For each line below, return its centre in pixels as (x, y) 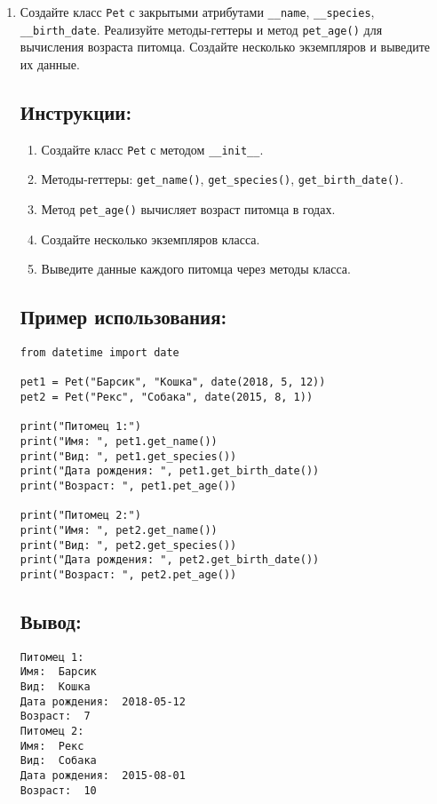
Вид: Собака (58, 761)
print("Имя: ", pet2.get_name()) (119, 530)
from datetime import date (99, 353)
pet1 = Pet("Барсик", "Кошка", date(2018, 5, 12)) (173, 382)
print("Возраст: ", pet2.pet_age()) (128, 574)
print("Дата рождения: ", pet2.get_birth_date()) (170, 560)
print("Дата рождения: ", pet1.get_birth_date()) (170, 471)
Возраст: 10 (58, 790)
